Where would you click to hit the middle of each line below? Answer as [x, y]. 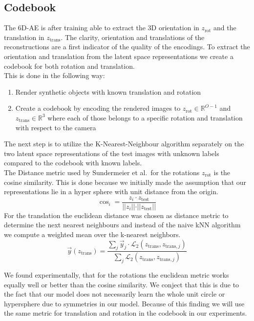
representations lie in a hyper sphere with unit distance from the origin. [111, 191]
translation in [24, 37]
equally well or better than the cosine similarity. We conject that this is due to [122, 284]
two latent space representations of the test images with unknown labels [112, 153]
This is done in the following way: [54, 75]
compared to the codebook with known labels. [73, 163]
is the [222, 172]
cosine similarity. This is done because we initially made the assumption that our [125, 182]
